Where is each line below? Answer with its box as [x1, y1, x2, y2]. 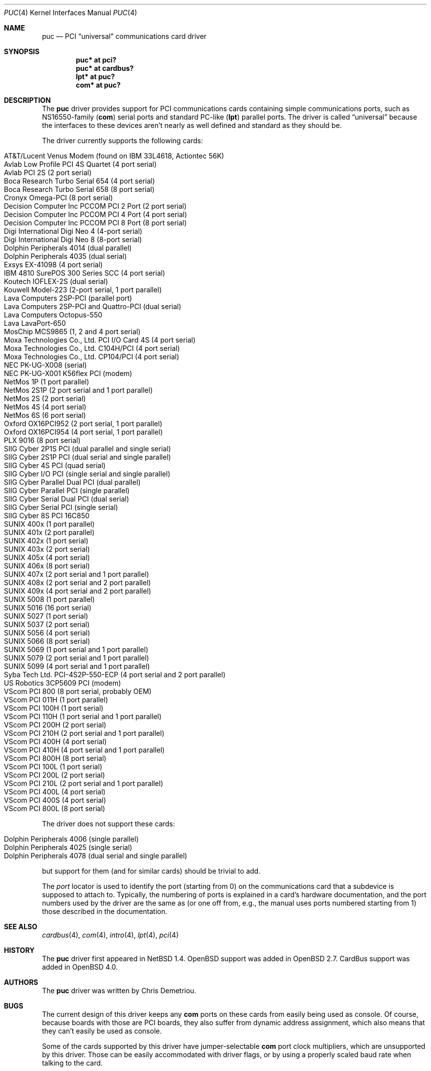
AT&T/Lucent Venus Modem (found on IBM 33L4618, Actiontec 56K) [4, 152, 224, 160]
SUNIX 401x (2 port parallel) [4, 528, 95, 536]
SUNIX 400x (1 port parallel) [4, 520, 95, 528]
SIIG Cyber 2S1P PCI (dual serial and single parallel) [4, 453, 171, 461]
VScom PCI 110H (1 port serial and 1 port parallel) [4, 712, 162, 721]
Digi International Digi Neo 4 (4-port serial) [4, 227, 143, 235]
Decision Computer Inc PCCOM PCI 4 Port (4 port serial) [4, 210, 187, 219]
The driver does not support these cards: [42, 819, 175, 828]
